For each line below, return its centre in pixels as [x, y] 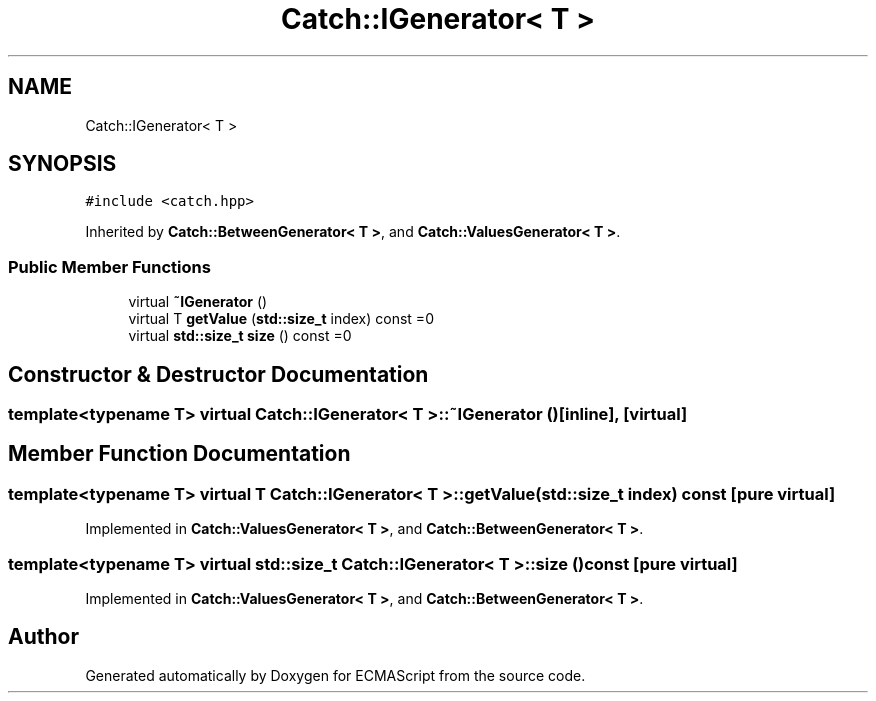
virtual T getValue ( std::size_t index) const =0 [281, 319]
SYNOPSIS [62, 164]
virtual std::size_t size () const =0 [240, 336]
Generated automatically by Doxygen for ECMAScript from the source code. [335, 675]
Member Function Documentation [179, 454]
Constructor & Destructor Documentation [218, 374]
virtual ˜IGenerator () [198, 302]
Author [43, 637]
